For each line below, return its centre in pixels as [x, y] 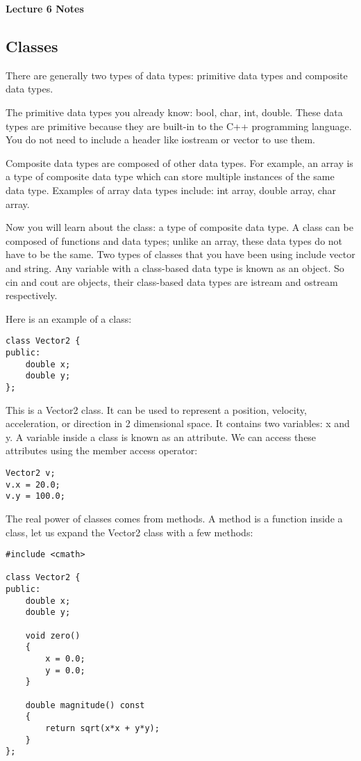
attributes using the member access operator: [102, 450]
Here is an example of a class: [69, 318]
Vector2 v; [31, 473]
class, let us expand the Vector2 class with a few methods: [129, 532]
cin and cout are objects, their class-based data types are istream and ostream [172, 281]
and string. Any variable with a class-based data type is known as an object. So [175, 267]
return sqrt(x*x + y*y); [102, 728]
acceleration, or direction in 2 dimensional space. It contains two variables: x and [178, 423]
